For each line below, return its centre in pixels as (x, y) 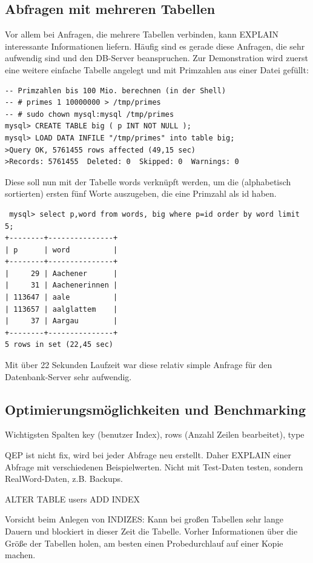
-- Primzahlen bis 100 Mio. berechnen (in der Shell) (116, 91)
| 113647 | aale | (61, 298)
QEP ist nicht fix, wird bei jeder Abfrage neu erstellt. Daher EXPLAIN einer (148, 455)
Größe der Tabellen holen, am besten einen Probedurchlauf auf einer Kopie (144, 543)
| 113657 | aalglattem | (61, 309)
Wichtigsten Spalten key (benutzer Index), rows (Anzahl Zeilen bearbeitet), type (155, 434)
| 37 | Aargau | (61, 321)
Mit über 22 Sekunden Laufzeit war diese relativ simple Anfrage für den (139, 365)
